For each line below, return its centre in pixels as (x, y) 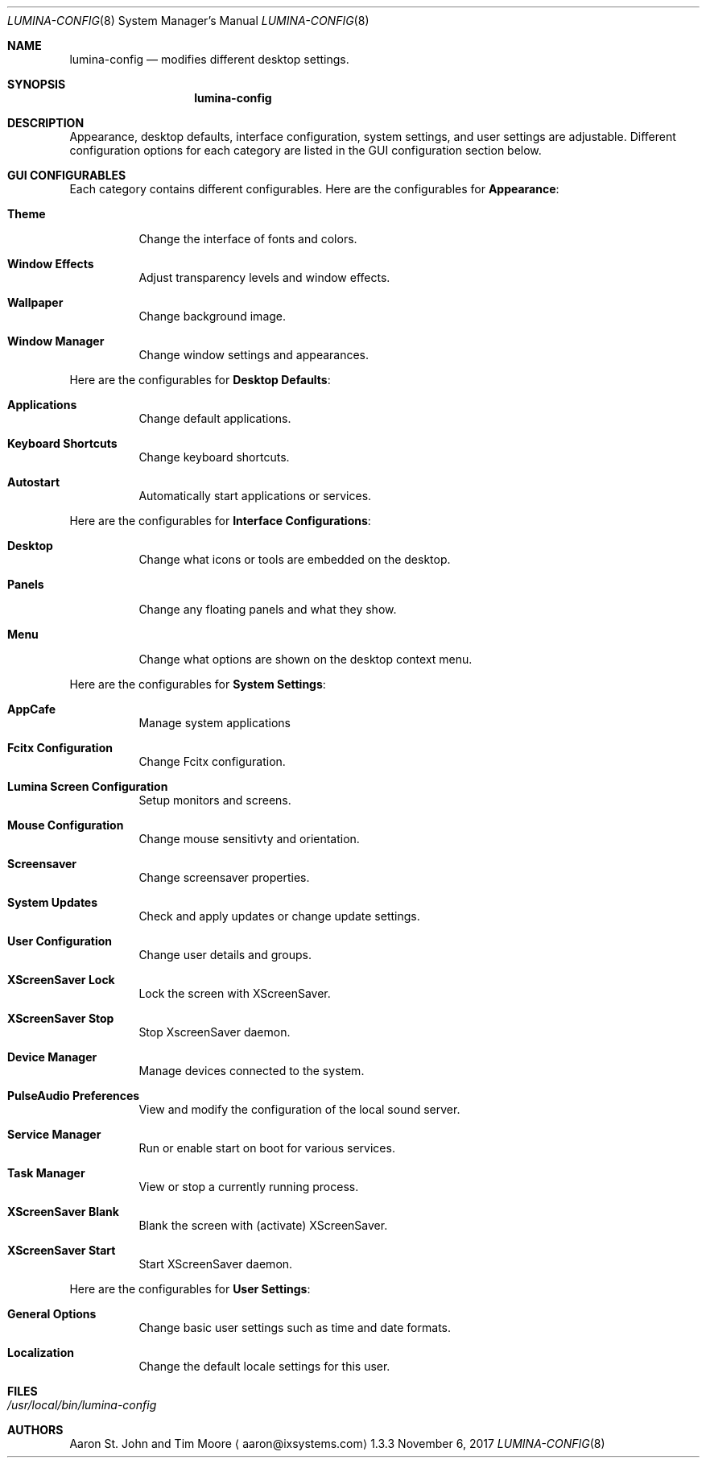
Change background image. (213, 316)
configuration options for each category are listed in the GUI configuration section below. (306, 150)
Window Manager (56, 341)
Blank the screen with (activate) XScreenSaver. (263, 1225)
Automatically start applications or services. (255, 496)
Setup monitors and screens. (215, 800)
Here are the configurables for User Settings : (190, 1289)
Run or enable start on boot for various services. (267, 1148)
